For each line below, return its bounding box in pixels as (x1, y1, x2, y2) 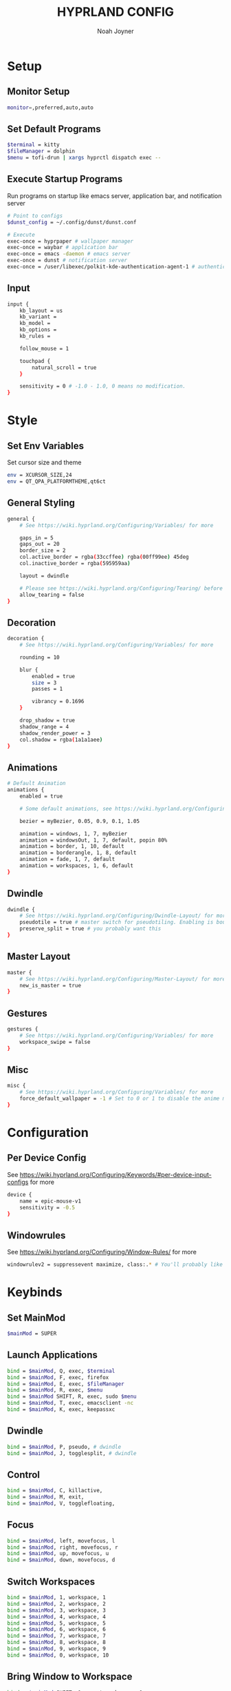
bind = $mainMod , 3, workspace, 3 (7, 1607, 107, 1614)
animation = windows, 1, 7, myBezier (19, 830, 128, 837)
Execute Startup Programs (7, 173, 123, 185)
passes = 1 (32, 686, 63, 693)
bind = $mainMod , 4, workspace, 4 (7, 1613, 107, 1620)
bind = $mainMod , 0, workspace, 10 (7, 1652, 109, 1659)
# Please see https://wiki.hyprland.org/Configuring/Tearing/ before (19, 584, 223, 592)
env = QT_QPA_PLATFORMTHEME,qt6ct (7, 478, 107, 485)
